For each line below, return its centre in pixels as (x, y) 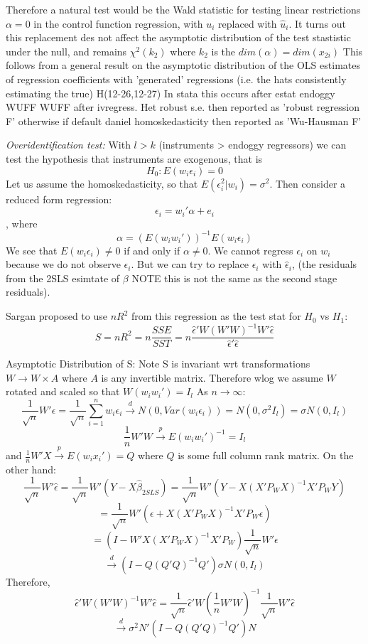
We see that (32, 250)
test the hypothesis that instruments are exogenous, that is (134, 158)
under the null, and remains (66, 51)
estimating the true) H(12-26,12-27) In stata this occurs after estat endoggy (171, 93)
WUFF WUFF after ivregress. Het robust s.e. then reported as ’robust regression (183, 107)
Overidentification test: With (68, 145)
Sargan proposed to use (56, 316)
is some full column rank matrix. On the (266, 455)
